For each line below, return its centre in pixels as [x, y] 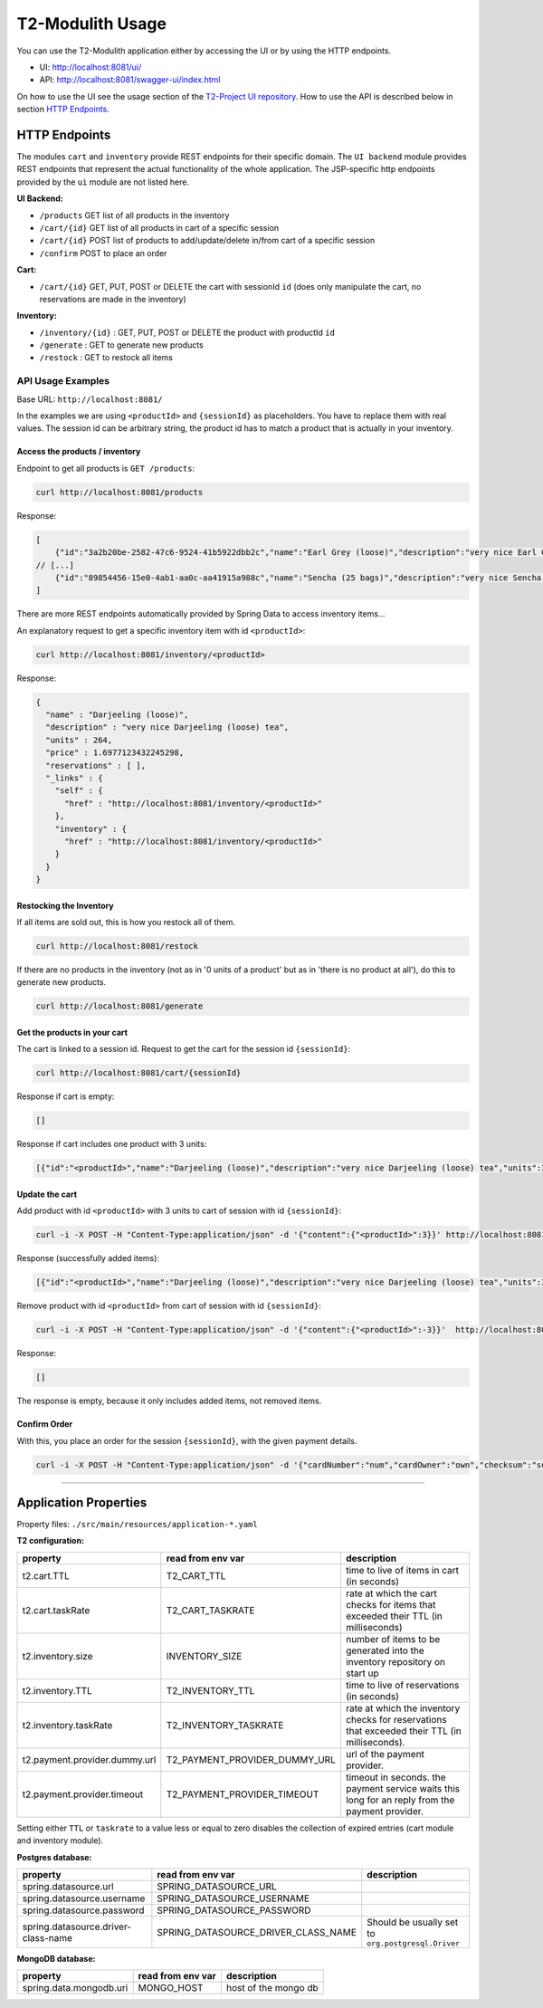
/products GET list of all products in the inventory [134, 215]
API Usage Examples [63, 381]
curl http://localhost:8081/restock [117, 947]
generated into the [385, 1650]
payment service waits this [403, 1788]
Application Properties [82, 1502]
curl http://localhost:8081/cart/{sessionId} [138, 1073]
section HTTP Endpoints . [63, 110]
